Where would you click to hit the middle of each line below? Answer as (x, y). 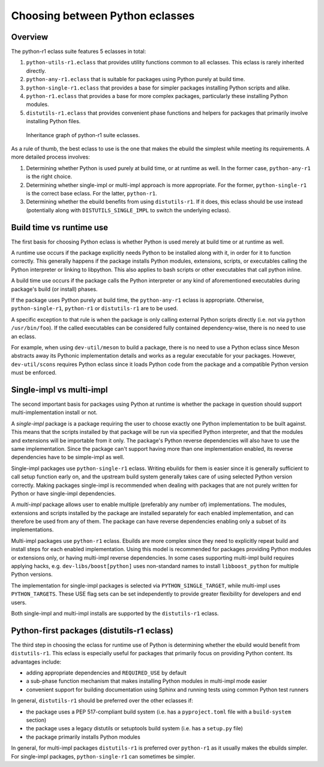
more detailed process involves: (50, 157)
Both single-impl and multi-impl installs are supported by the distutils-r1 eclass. (115, 613)
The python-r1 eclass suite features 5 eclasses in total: (79, 52)
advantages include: (36, 662)
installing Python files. (53, 121)
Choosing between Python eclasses (103, 16)
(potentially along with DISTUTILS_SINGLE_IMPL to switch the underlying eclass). (128, 210)
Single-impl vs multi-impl (59, 390)
